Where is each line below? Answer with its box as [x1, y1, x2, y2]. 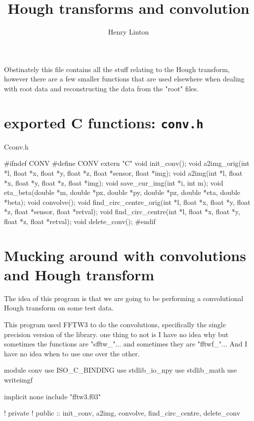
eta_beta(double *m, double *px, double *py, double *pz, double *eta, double [4, 187, 241, 197]
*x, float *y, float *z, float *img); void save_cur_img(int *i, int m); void [4, 177, 223, 188]
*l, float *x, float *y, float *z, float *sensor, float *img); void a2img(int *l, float [4, 167, 243, 178]
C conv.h [4, 141, 29, 152]
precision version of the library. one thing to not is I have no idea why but [4, 329, 229, 339]
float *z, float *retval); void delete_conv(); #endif [4, 216, 156, 226]
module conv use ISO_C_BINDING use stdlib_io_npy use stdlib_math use [4, 365, 237, 375]
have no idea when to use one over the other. [4, 348, 140, 358]
